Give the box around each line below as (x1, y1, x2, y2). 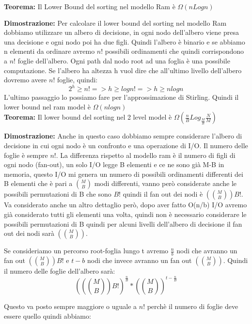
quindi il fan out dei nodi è (123, 189, 203, 199)
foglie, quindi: (57, 75, 98, 85)
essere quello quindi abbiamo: (4, 310, 91, 321)
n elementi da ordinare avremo (4, 46, 95, 56)
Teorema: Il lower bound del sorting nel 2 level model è (4, 112, 172, 122)
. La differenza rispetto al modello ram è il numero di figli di (56, 150, 236, 160)
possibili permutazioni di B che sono (4, 189, 111, 199)
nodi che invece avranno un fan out (87, 255, 192, 265)
